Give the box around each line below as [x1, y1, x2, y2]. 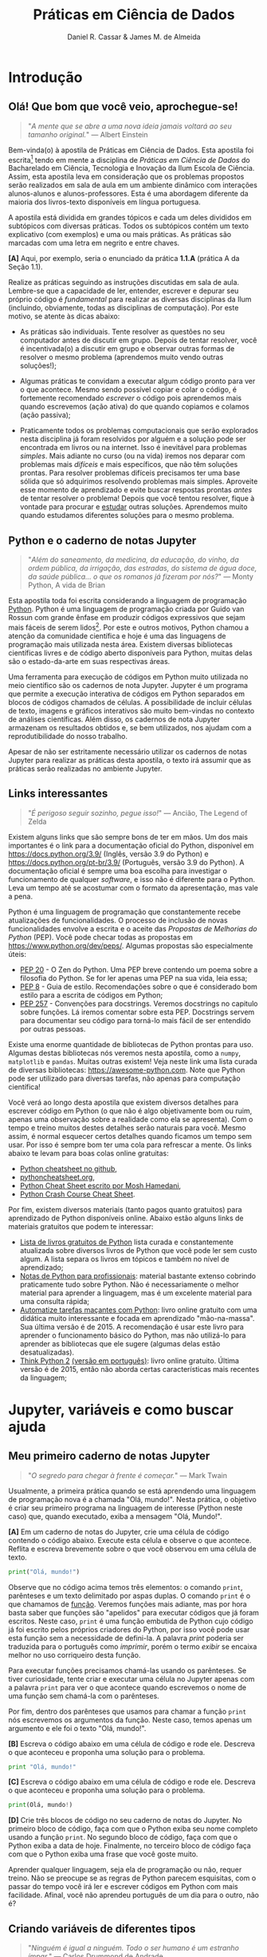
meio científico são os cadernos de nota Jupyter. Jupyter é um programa [8, 680, 249, 690]
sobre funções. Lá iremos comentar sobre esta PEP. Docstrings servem [19, 1007, 255, 1017]
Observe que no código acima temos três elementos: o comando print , [8, 1582, 243, 1591]
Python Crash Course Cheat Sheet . [19, 1189, 135, 1199]
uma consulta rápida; [19, 1296, 90, 1306]
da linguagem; [19, 1373, 68, 1382]
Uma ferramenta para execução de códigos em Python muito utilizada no [8, 672, 249, 682]
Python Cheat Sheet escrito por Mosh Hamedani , [19, 1180, 182, 1190]
